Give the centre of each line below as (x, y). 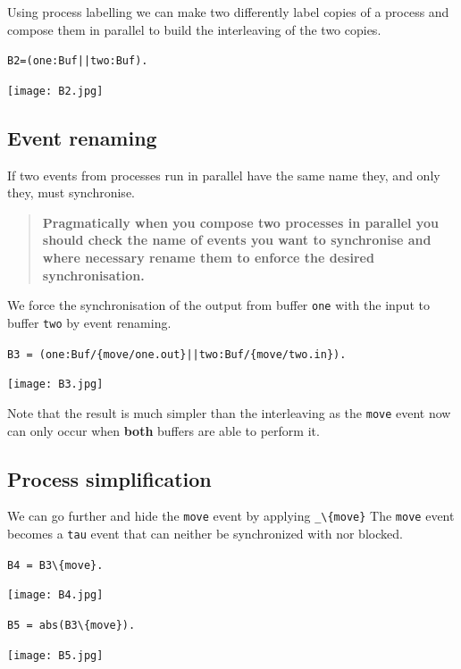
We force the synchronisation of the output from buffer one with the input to (218, 305)
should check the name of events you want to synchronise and (237, 240)
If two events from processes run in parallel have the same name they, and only (224, 175)
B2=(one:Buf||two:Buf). (78, 61)
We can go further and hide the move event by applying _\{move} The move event (231, 516)
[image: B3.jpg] (55, 385)
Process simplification (109, 478)
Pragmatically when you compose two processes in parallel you (240, 222)
